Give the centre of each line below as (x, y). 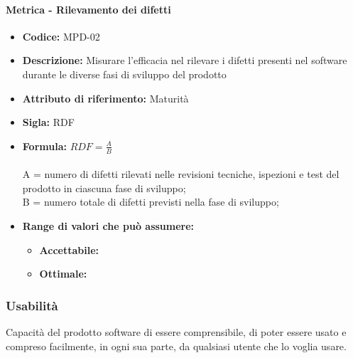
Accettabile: (69, 249)
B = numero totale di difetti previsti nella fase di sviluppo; (151, 202)
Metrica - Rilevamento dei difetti (88, 9)
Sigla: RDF (48, 122)
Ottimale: (63, 274)
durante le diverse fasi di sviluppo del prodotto (124, 74)
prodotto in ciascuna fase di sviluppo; (104, 188)
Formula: (44, 146)
